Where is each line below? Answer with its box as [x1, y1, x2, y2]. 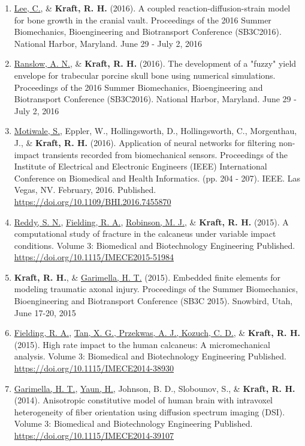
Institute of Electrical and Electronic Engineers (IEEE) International [14, 160, 267, 173]
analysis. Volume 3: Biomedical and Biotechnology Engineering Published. [14, 350, 286, 362]
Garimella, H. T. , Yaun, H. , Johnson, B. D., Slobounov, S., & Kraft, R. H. [14, 382, 295, 394]
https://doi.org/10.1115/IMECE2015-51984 [14, 251, 174, 263]
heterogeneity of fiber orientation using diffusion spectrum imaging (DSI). [14, 405, 285, 418]
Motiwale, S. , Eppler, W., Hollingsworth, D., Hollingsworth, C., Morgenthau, [14, 124, 297, 137]
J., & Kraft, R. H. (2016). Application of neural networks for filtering [14, 136, 276, 148]
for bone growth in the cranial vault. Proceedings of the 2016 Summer [14, 13, 271, 26]
